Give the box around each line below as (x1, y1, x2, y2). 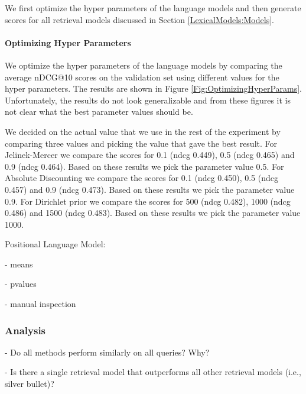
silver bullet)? (5, 377, 54, 390)
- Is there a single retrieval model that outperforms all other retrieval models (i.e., (5, 366, 301, 378)
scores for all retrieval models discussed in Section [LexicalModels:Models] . (5, 13, 274, 25)
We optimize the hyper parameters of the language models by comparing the (5, 59, 282, 71)
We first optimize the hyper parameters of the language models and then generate (5, 2, 301, 14)
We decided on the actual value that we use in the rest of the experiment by (5, 125, 281, 137)
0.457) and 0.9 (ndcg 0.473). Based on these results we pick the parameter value (5, 183, 295, 195)
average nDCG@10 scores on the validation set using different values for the (5, 70, 279, 83)
